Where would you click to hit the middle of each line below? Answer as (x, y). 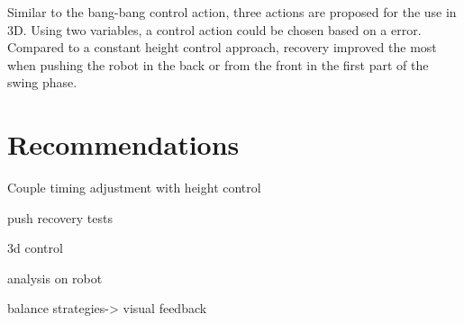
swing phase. (42, 82)
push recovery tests (60, 217)
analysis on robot (55, 278)
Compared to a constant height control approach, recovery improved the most (222, 47)
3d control (35, 248)
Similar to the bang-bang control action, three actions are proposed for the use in (232, 12)
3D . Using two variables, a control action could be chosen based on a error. (214, 29)
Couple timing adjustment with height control (134, 188)
